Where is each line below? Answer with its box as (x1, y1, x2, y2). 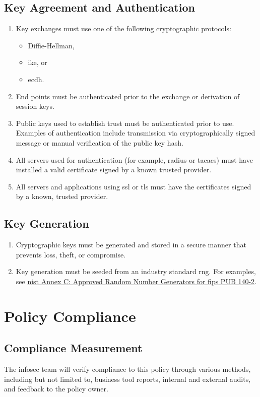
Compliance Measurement (4, 340, 143, 356)
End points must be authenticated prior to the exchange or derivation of (16, 91, 240, 101)
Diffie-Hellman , (28, 40, 75, 50)
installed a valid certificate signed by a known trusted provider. (16, 164, 212, 175)
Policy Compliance (4, 305, 136, 326)
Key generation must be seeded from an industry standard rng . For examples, (16, 266, 256, 277)
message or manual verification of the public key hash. (16, 137, 183, 148)
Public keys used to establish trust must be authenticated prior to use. (16, 117, 234, 128)
